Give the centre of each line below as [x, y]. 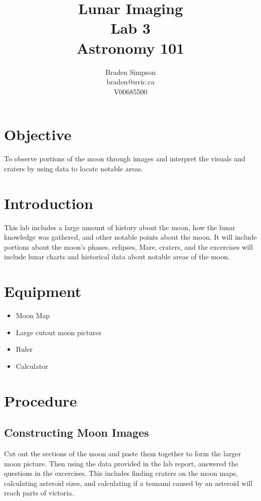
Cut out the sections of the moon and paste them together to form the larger [123, 453]
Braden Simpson [130, 72]
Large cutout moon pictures [59, 332]
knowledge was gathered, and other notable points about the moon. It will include [130, 237]
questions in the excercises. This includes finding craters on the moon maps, [121, 473]
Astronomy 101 [130, 47]
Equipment [43, 291]
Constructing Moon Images [77, 432]
